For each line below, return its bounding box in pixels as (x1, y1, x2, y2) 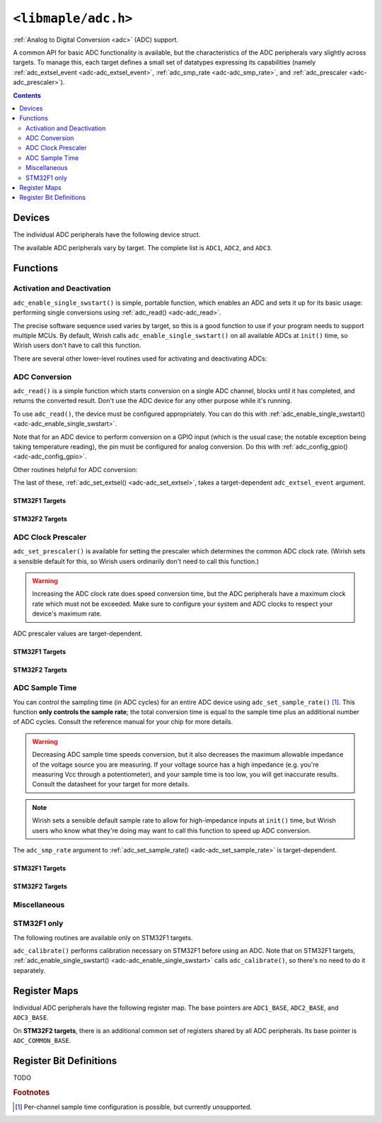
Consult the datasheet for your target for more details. (32, 780, 190, 789)
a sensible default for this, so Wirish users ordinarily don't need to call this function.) (13, 557, 260, 565)
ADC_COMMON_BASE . (13, 1036, 71, 1044)
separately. (13, 966, 46, 974)
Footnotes (13, 1088, 50, 1097)
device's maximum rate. (32, 609, 102, 618)
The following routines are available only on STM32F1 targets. (13, 933, 193, 942)
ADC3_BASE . (13, 1013, 49, 1022)
